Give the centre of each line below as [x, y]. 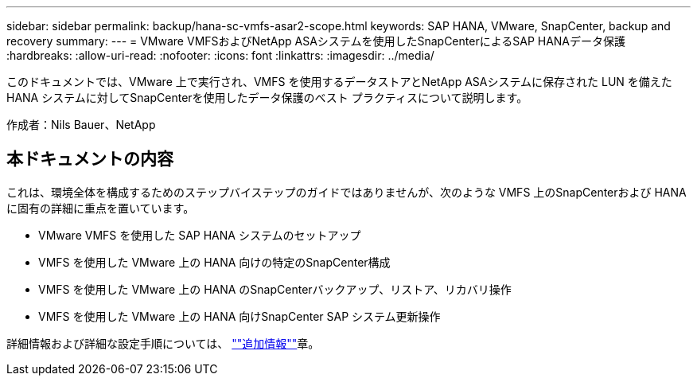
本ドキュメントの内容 [90, 159]
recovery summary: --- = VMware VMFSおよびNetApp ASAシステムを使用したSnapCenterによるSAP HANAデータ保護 [316, 41]
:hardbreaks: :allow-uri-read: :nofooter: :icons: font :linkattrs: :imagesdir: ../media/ [220, 55]
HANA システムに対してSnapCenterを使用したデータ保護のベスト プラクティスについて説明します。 [267, 97]
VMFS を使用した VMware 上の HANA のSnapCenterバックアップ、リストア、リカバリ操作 [275, 289]
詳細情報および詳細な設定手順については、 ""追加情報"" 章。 [163, 343]
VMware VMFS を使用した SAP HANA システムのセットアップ [200, 235]
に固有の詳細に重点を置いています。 [101, 208]
